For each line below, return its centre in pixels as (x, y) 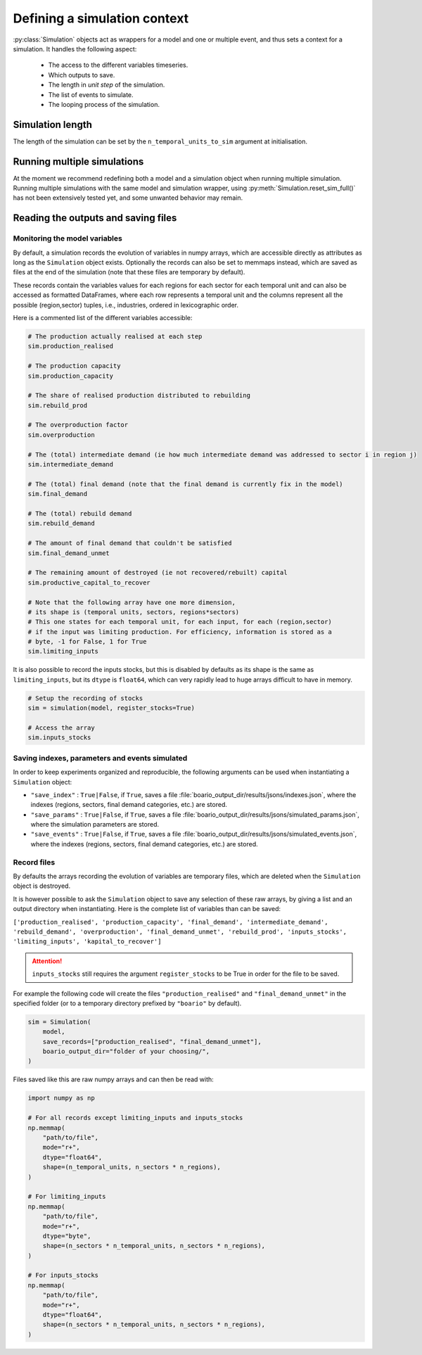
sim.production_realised (71, 346)
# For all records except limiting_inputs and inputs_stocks (135, 1118)
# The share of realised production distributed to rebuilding (139, 395)
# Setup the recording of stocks (85, 698)
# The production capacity (74, 366)
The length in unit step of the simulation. (107, 85)
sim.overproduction (61, 435)
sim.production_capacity (71, 376)
